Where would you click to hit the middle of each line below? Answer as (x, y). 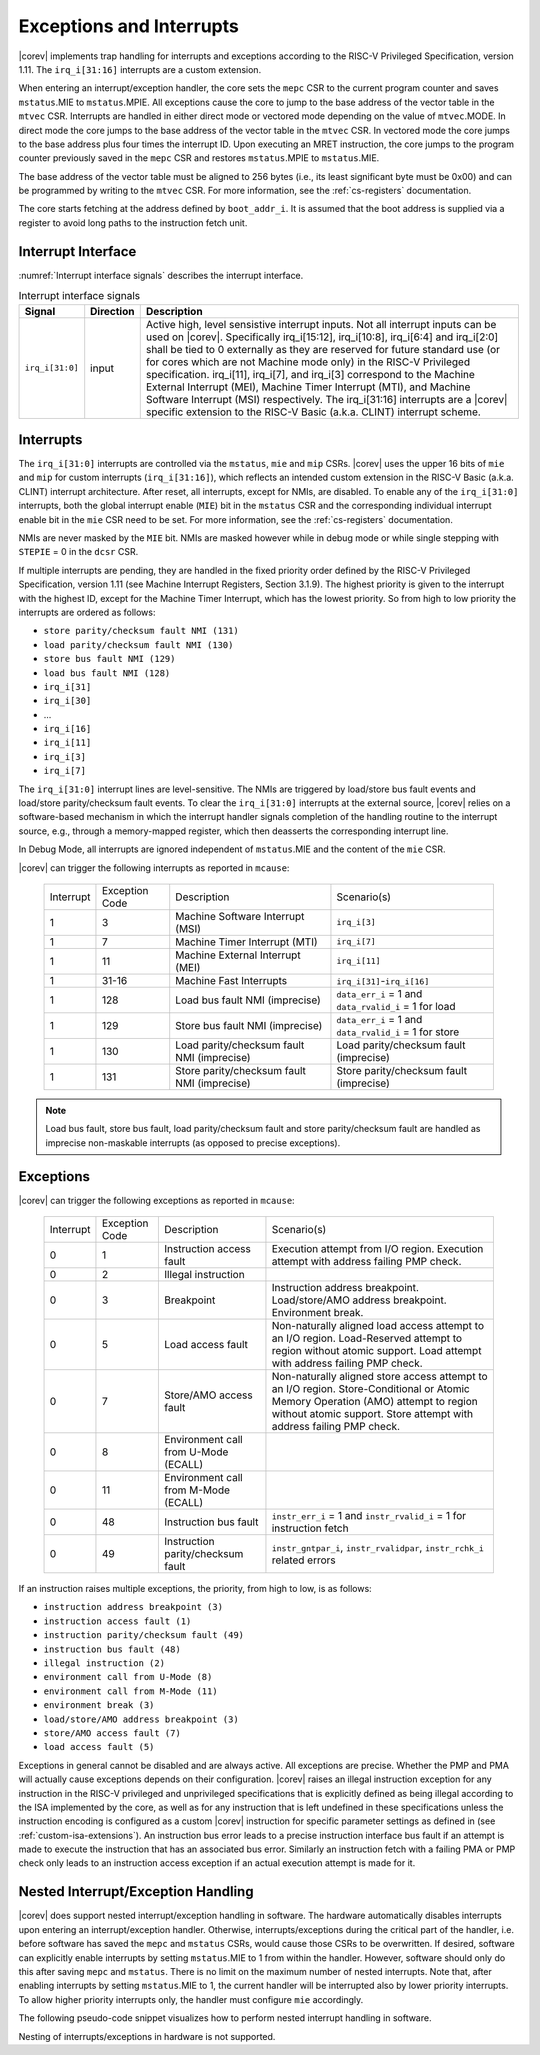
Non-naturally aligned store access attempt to (380, 1377)
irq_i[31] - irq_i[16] (383, 980)
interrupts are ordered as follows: (87, 612)
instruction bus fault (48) (112, 1649)
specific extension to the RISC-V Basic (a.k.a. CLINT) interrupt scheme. (313, 412)
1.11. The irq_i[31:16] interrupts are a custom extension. (140, 69)
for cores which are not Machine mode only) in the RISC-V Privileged (307, 362)
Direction (112, 311)
